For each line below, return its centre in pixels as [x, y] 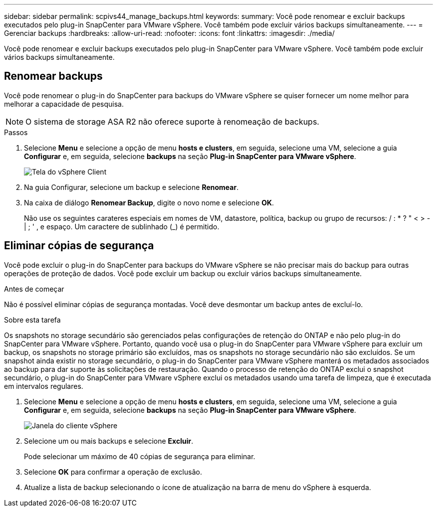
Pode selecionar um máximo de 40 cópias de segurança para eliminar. [140, 456]
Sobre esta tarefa [32, 320]
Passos [16, 132]
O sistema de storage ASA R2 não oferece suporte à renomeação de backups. [172, 121]
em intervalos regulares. [44, 386]
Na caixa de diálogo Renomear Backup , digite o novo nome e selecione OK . [149, 202]
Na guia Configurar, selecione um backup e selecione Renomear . [131, 187]
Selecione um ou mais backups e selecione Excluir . [109, 441]
